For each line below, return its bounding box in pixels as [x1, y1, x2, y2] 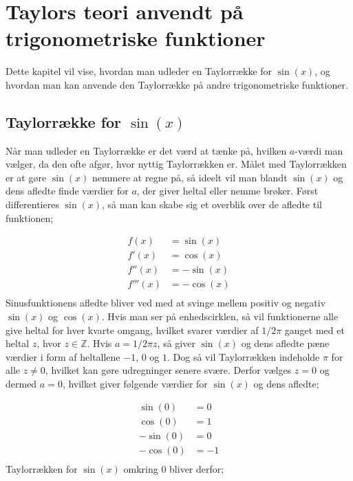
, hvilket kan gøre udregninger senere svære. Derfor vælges [45, 363, 292, 377]
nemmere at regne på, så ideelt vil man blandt [92, 170, 288, 184]
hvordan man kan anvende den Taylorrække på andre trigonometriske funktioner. [6, 77, 348, 91]
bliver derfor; [169, 461, 224, 476]
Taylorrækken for [6, 461, 78, 476]
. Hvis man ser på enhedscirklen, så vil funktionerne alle [101, 309, 339, 324]
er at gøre [6, 170, 47, 184]
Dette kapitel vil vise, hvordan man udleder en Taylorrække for [6, 64, 272, 78]
